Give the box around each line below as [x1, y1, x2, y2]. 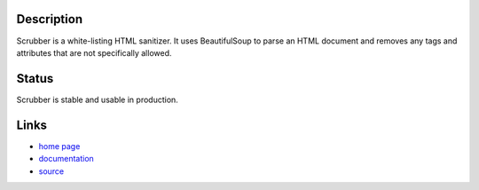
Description [16, 12, 83, 27]
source [38, 165, 65, 177]
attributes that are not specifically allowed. [16, 47, 172, 58]
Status [16, 71, 54, 86]
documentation [38, 154, 95, 164]
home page [38, 140, 81, 151]
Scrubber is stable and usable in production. [16, 94, 179, 105]
